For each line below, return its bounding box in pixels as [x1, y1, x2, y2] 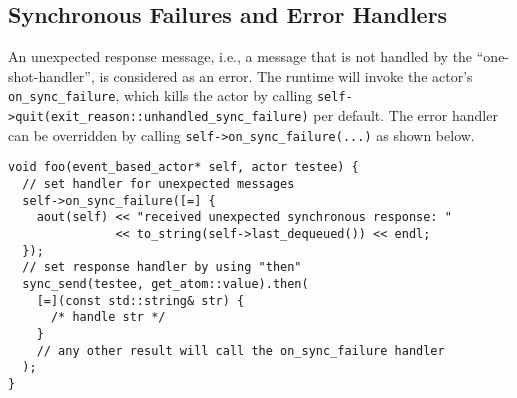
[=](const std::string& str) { [36, 293, 245, 308]
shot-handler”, [8, 65, 95, 86]
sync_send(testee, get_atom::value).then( [22, 276, 309, 291]
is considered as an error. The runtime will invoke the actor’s [99, 65, 473, 86]
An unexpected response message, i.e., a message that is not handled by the [8, 46, 473, 67]
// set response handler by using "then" [22, 260, 302, 275]
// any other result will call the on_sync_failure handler [36, 343, 445, 358]
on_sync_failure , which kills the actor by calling [8, 85, 313, 106]
